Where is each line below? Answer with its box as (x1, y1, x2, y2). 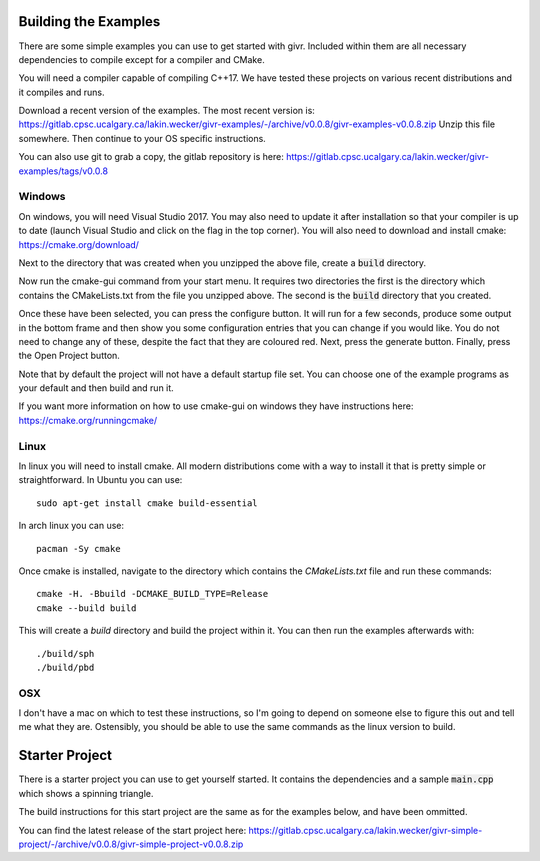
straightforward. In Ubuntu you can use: (18, 474, 183, 486)
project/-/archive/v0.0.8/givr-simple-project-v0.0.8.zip (18, 838, 244, 850)
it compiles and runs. (18, 86, 105, 98)
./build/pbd (36, 661, 95, 673)
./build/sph (36, 648, 95, 659)
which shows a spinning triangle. (18, 787, 154, 799)
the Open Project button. (18, 350, 120, 362)
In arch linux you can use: (18, 520, 125, 532)
